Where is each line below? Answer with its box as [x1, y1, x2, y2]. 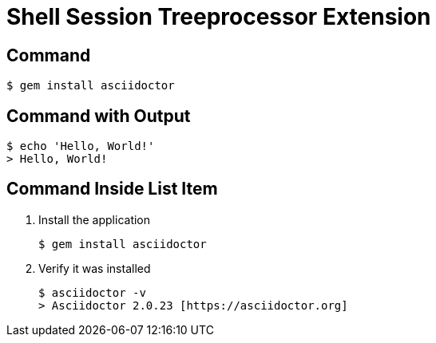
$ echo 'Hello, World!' [6, 140, 155, 153]
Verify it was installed [38, 261, 151, 275]
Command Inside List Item [6, 179, 218, 199]
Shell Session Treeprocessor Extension [6, 3, 431, 30]
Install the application [38, 212, 151, 227]
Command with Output [6, 105, 191, 126]
